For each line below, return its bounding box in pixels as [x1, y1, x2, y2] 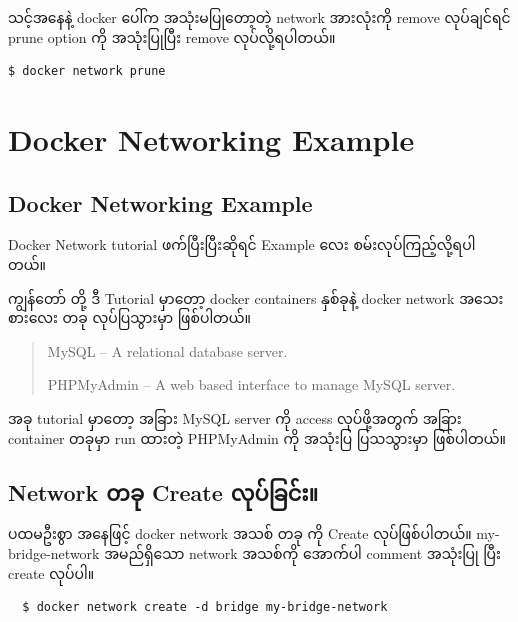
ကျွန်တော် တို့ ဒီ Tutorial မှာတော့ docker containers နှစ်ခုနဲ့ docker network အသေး [8, 287, 504, 308]
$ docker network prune [8, 64, 166, 79]
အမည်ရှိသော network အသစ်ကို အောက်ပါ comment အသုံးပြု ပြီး [104, 542, 501, 563]
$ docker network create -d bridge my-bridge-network [22, 600, 388, 615]
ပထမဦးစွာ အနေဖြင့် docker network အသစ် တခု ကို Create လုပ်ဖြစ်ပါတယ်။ [8, 523, 472, 544]
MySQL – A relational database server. [47, 340, 288, 361]
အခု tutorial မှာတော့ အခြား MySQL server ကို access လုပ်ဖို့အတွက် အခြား [8, 407, 462, 428]
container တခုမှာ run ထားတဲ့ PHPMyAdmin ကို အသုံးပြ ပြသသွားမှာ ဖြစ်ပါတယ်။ [8, 427, 507, 448]
